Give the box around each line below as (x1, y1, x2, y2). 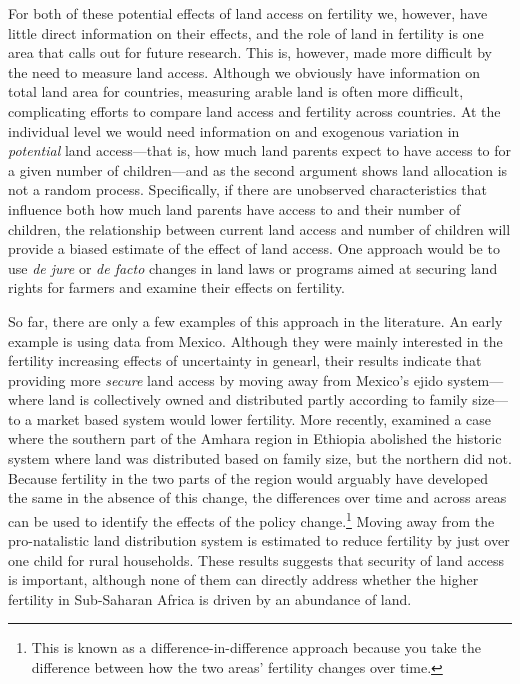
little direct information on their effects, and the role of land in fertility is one (8, 22, 484, 43)
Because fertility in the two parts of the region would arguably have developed (8, 467, 489, 488)
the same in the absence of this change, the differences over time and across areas (8, 487, 507, 508)
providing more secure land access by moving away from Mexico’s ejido (8, 369, 443, 390)
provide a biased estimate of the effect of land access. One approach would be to (8, 238, 500, 259)
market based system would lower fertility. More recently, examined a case (36, 408, 492, 429)
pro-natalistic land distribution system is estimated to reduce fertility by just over (8, 530, 510, 551)
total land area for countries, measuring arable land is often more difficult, (8, 81, 464, 102)
